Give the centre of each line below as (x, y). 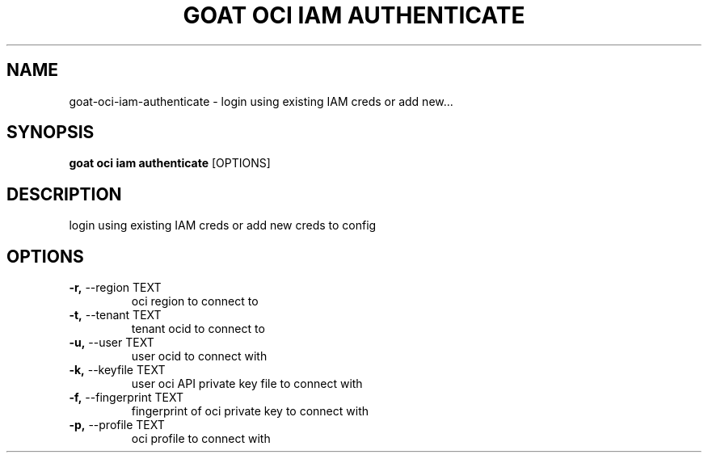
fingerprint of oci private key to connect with (250, 411)
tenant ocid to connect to (198, 329)
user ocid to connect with (199, 356)
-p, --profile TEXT (117, 425)
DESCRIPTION (64, 194)
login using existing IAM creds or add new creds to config (223, 225)
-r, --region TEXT (115, 288)
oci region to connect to (195, 301)
